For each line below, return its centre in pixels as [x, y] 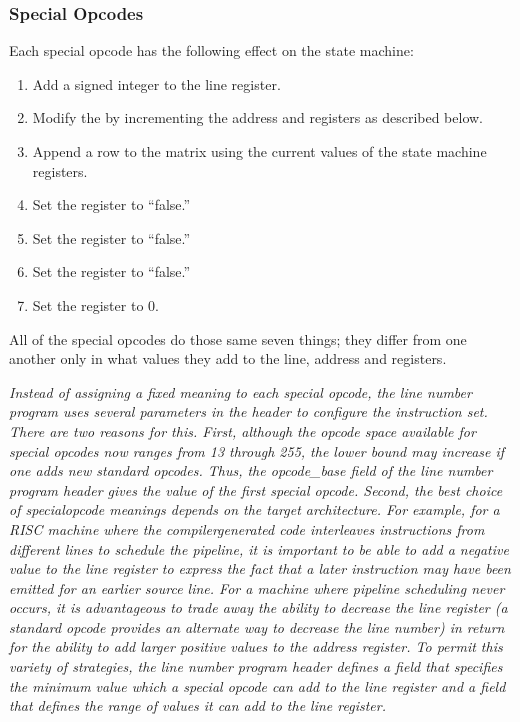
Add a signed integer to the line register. [156, 83]
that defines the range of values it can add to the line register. [197, 705]
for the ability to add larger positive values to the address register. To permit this [256, 646]
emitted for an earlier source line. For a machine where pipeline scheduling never [257, 587]
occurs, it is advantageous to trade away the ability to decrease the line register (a [258, 607]
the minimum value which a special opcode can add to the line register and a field [257, 685]
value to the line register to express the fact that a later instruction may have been [260, 568]
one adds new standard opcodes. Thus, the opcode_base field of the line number [251, 470]
